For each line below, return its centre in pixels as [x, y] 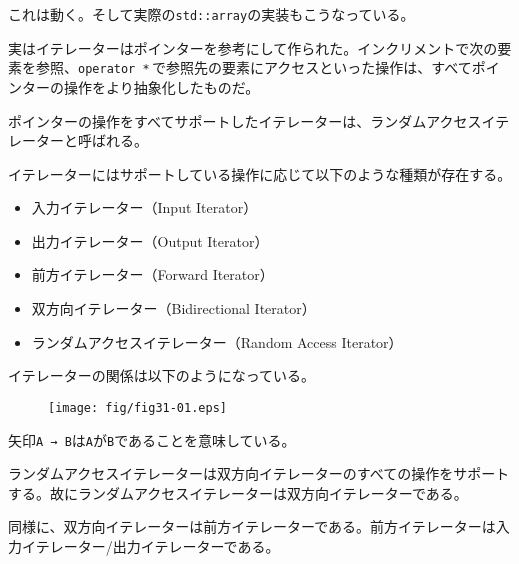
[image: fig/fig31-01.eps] [137, 407]
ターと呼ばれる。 [91, 140]
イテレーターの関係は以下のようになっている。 [162, 375]
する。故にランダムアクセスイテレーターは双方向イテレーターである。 [238, 492]
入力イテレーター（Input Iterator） [144, 207]
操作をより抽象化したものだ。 [161, 86]
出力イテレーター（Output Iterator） [150, 240]
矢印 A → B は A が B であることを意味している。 [152, 439]
